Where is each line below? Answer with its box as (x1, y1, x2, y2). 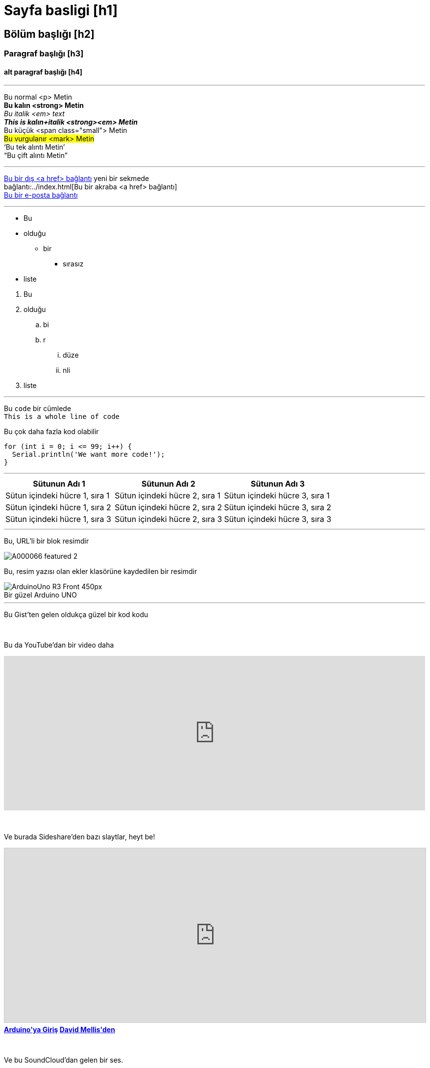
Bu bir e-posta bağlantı (4, 191, 78, 200)
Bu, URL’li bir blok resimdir (4, 537, 89, 546)
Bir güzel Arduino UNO (4, 591, 77, 599)
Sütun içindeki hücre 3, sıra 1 (224, 491, 330, 501)
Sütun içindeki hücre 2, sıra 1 (115, 491, 221, 501)
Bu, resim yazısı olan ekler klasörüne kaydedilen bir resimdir (4, 567, 197, 576)
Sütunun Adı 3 (251, 479, 305, 489)
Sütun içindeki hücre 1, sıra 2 (5, 502, 111, 513)
